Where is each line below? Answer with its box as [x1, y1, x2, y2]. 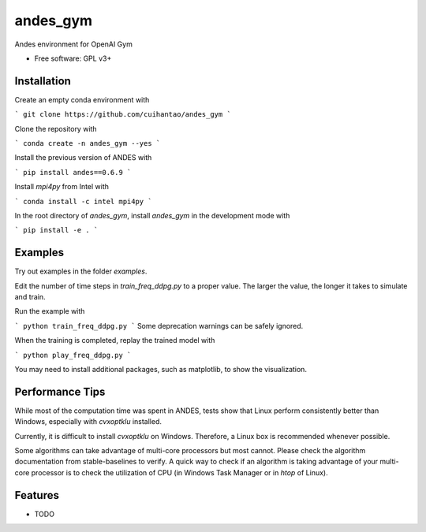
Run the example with [14, 307, 85, 316]
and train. [14, 292, 47, 302]
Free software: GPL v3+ [34, 54, 112, 63]
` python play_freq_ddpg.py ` [14, 351, 132, 359]
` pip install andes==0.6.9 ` [14, 168, 132, 177]
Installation [14, 74, 71, 87]
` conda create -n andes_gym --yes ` [14, 139, 161, 148]
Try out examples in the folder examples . [14, 266, 148, 276]
